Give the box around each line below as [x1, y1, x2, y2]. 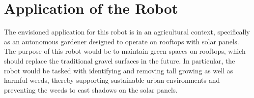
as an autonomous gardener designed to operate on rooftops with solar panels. [4, 36, 239, 46]
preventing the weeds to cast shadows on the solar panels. [4, 84, 178, 95]
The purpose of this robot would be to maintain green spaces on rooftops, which [4, 46, 246, 56]
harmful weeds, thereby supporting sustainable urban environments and [4, 75, 220, 85]
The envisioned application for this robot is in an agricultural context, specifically [4, 27, 250, 37]
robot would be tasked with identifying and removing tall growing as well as [4, 65, 233, 75]
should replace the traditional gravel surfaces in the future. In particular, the [4, 55, 235, 65]
